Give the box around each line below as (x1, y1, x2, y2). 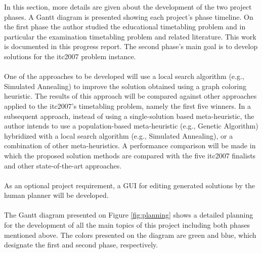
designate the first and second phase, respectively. (4, 239, 158, 250)
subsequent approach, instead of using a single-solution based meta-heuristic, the (4, 110, 254, 121)
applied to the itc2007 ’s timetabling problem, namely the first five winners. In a (4, 100, 251, 111)
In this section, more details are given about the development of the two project (4, 2, 252, 12)
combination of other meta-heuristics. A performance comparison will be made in (4, 140, 256, 151)
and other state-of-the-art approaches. (4, 160, 122, 171)
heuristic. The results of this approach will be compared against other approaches (4, 91, 257, 101)
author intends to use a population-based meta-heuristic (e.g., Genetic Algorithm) (4, 120, 258, 131)
